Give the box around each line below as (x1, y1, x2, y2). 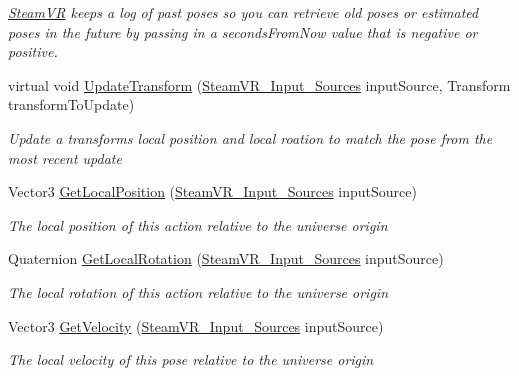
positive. (8, 41, 58, 62)
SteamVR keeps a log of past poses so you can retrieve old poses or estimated (8, 2, 479, 22)
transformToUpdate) (8, 94, 135, 115)
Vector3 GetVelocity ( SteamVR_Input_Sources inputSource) (8, 315, 384, 336)
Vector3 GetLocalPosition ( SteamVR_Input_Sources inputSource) (8, 181, 417, 202)
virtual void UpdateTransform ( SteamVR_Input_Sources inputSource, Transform (8, 74, 511, 95)
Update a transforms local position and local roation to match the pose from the (8, 127, 493, 148)
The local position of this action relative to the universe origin (8, 214, 388, 235)
